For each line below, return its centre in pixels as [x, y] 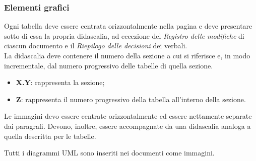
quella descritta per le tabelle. [50, 136]
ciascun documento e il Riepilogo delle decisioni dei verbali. [96, 46]
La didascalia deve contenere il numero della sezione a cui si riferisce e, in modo [127, 55]
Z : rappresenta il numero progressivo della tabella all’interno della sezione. [131, 99]
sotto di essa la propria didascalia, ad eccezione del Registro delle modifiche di [124, 35]
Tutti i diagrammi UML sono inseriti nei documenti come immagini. [109, 153]
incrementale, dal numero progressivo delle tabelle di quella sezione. [109, 65]
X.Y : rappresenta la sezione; [60, 82]
